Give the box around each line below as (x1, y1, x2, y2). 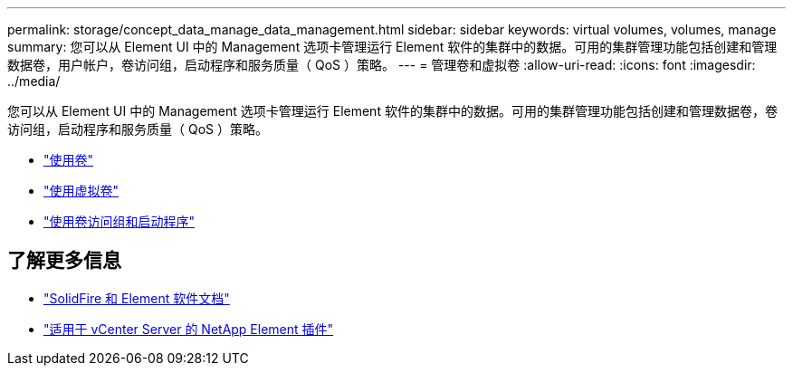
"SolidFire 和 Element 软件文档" (43, 290, 230, 306)
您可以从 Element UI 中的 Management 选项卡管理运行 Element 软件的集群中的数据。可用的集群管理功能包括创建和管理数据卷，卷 (7, 103, 778, 119)
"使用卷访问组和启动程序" (43, 214, 196, 229)
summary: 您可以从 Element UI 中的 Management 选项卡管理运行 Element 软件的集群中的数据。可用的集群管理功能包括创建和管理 (7, 39, 778, 54)
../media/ (7, 73, 61, 89)
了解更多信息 (7, 249, 121, 273)
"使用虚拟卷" (43, 183, 119, 198)
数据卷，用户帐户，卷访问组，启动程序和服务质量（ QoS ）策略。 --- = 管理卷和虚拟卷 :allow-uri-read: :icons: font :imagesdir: (7, 57, 756, 72)
